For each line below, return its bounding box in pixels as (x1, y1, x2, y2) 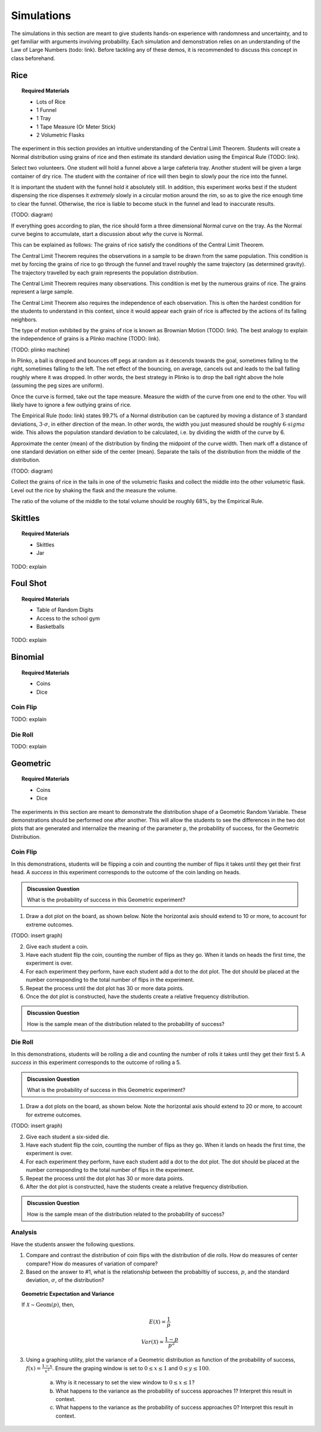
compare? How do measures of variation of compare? (26, 1260, 158, 1267)
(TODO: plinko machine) (11, 346, 70, 353)
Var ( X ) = (141, 1339, 164, 1345)
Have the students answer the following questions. (11, 1240, 135, 1247)
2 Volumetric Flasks (36, 132, 85, 139)
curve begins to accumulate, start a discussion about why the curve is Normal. (11, 230, 204, 238)
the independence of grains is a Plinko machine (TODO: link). (11, 335, 160, 342)
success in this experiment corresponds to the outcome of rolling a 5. (11, 1059, 181, 1066)
